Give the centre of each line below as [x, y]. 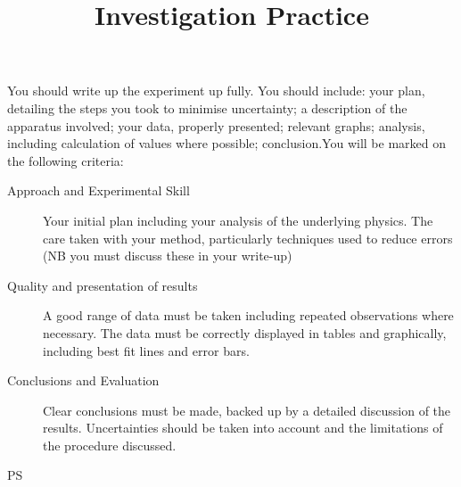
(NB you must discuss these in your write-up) [168, 256]
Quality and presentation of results [103, 285]
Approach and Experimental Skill [99, 190]
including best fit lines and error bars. [146, 350]
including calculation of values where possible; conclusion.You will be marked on [226, 143]
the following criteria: [66, 160]
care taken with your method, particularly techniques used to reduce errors [248, 238]
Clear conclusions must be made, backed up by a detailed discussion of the [247, 410]
